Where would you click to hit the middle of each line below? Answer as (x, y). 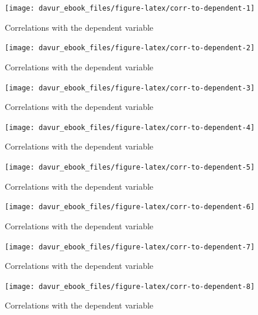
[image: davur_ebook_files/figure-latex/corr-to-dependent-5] (130, 167)
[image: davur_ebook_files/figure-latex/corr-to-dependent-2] (130, 48)
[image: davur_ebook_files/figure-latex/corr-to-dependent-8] (130, 286)
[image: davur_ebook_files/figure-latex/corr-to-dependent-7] (130, 247)
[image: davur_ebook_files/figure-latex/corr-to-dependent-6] (130, 207)
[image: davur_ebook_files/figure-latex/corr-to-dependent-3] (130, 88)
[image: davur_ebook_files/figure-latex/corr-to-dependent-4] (130, 127)
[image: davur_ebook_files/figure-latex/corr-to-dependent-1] (130, 8)
